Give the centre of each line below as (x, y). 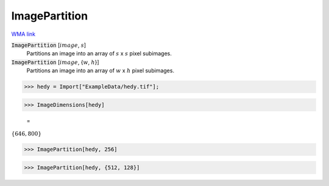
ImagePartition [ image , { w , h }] (55, 62)
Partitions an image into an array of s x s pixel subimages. (99, 53)
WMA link (23, 34)
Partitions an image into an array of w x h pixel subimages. (101, 71)
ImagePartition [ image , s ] (49, 45)
